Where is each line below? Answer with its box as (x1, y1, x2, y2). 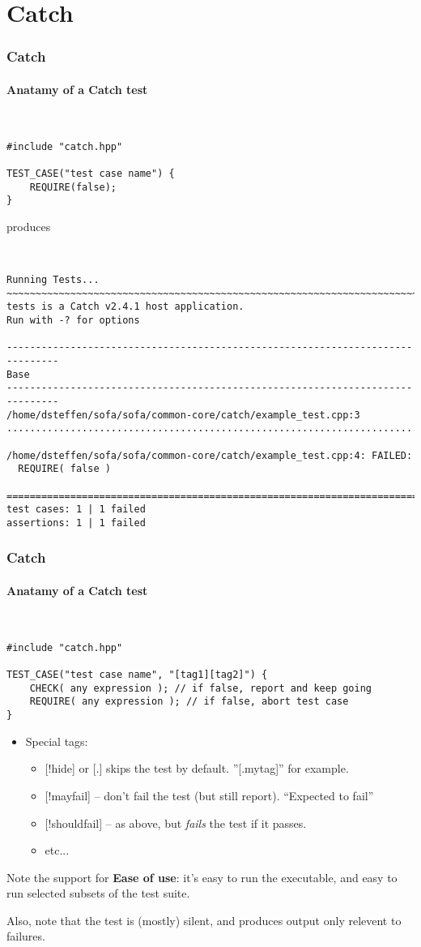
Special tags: (25, 732, 88, 749)
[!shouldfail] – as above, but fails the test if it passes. (45, 814, 307, 831)
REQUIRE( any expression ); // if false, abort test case (29, 696, 349, 708)
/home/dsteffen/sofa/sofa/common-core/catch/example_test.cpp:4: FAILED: (6, 449, 413, 461)
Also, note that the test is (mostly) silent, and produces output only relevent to (6, 911, 402, 928)
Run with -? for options (6, 315, 140, 327)
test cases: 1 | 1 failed (6, 503, 146, 516)
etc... (45, 842, 70, 859)
